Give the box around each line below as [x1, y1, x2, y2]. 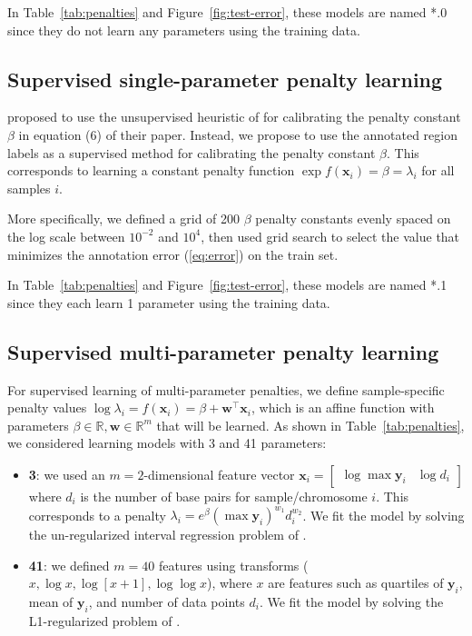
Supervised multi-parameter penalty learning [7, 337, 439, 365]
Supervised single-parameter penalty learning [7, 65, 443, 93]
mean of [28, 591, 74, 611]
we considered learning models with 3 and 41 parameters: [7, 433, 327, 452]
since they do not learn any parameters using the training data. [7, 20, 360, 39]
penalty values [7, 398, 87, 417]
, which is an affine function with [251, 398, 435, 417]
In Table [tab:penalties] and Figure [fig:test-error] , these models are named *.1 [7, 275, 447, 294]
